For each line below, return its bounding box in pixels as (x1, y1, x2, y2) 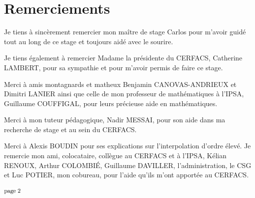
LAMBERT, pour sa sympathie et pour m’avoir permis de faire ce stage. (4, 62, 223, 72)
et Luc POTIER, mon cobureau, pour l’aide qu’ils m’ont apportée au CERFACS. (4, 170, 249, 180)
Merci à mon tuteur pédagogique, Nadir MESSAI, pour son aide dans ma (4, 114, 225, 125)
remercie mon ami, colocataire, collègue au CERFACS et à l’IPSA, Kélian (4, 150, 226, 161)
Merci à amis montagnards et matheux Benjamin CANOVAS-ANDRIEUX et (4, 79, 237, 89)
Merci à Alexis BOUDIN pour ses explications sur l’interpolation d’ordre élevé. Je (4, 141, 251, 151)
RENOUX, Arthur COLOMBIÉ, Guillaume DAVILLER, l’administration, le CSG (4, 160, 252, 170)
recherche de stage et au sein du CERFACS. (4, 124, 137, 134)
